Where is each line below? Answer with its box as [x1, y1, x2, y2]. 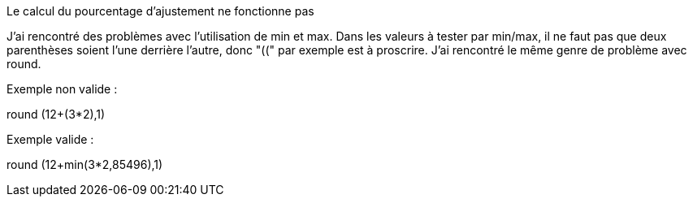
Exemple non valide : [6, 82, 118, 96]
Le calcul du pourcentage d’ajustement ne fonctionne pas [6, 4, 314, 18]
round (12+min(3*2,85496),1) [6, 158, 163, 171]
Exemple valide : [6, 132, 94, 146]
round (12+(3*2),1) [6, 107, 106, 121]
